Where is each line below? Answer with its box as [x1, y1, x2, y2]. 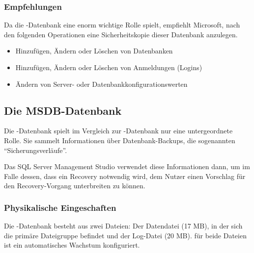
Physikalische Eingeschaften [4, 201, 116, 213]
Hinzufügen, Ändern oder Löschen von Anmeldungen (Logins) [15, 62, 202, 72]
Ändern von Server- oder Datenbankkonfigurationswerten [15, 78, 188, 89]
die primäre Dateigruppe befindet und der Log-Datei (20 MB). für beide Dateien [4, 230, 247, 240]
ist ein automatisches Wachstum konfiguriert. [4, 240, 140, 250]
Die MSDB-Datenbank [4, 102, 122, 118]
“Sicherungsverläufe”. [4, 145, 67, 155]
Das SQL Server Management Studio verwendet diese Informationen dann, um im [4, 161, 250, 172]
